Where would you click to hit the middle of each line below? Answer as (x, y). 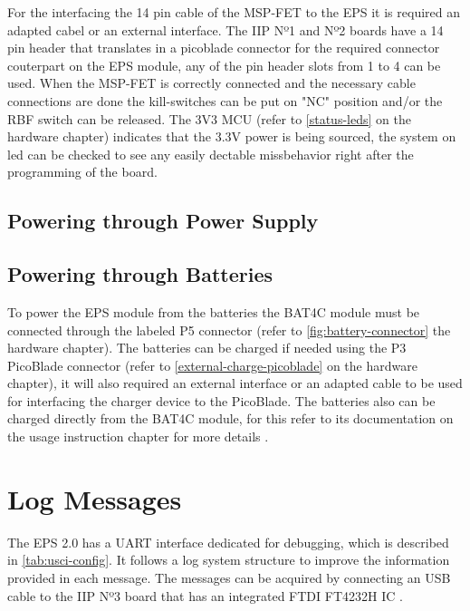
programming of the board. (82, 172)
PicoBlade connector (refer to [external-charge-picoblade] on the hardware (212, 365)
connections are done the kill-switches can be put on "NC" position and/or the (225, 100)
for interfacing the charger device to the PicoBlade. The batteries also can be (221, 400)
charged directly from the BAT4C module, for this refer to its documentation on (230, 418)
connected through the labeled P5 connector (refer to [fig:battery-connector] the (229, 330)
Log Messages (95, 498)
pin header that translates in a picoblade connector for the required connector (224, 48)
